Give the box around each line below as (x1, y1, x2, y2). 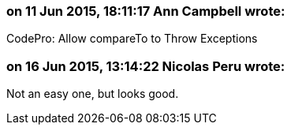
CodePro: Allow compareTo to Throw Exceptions (6, 32, 258, 46)
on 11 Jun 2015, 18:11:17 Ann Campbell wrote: (6, 3, 285, 19)
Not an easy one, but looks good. (6, 87, 179, 101)
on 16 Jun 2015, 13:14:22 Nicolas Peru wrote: (6, 58, 285, 74)
